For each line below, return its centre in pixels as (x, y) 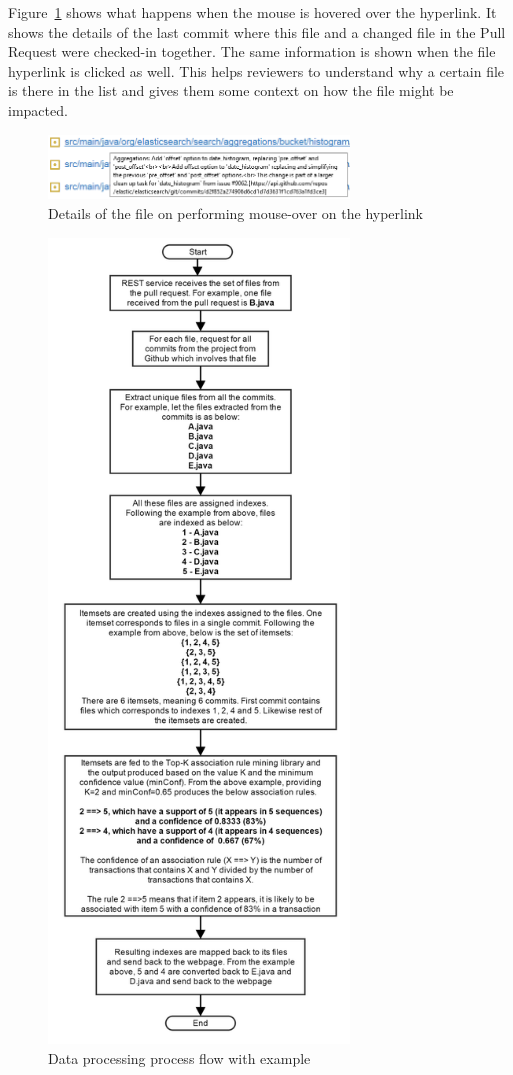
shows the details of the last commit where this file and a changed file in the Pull (257, 31)
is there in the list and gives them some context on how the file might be (231, 90)
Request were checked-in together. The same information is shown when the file (252, 51)
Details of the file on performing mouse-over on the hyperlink (236, 213)
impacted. (38, 109)
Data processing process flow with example (179, 1057)
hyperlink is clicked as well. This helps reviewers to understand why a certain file (256, 70)
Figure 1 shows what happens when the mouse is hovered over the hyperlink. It (252, 12)
